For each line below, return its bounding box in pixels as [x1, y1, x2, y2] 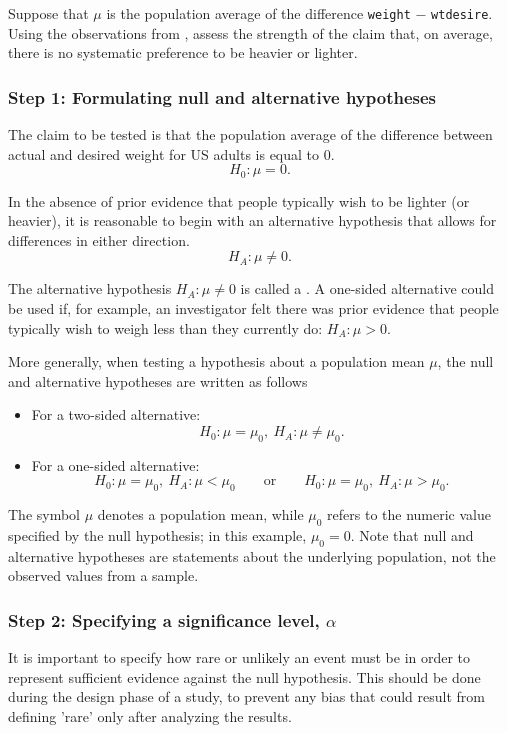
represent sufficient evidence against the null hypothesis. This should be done [8, 666, 481, 687]
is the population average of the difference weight [106, 3, 411, 23]
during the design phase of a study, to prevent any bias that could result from [8, 686, 485, 707]
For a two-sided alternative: [31, 404, 201, 425]
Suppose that [8, 3, 89, 23]
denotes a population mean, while [97, 504, 304, 525]
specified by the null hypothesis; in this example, [8, 525, 307, 546]
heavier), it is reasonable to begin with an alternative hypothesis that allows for [8, 210, 497, 231]
